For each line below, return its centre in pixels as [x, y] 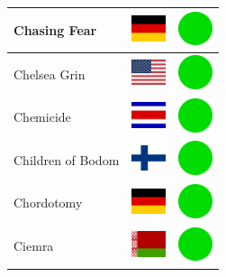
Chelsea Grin [50, 74]
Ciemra [34, 246]
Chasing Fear [55, 29]
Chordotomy [48, 203]
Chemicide [42, 117]
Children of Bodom [67, 159]
